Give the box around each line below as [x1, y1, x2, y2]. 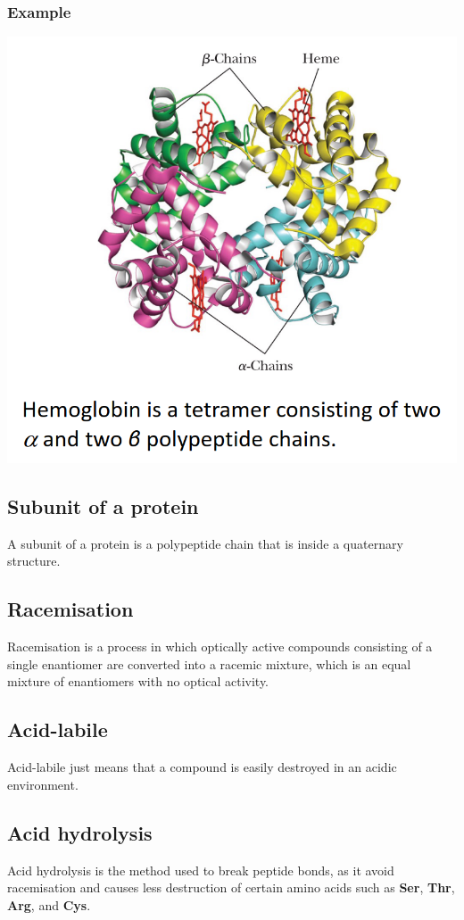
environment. [7, 775, 79, 793]
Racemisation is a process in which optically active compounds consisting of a [7, 637, 433, 656]
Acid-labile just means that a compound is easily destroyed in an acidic [7, 758, 397, 776]
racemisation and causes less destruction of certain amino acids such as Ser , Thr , [7, 878, 455, 897]
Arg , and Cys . [7, 895, 91, 914]
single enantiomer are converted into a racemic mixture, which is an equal [7, 654, 411, 673]
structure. [7, 551, 61, 570]
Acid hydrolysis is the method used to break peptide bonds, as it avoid [7, 860, 394, 879]
